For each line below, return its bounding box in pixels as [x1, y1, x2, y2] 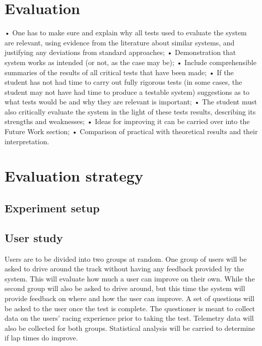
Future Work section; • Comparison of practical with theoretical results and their [5, 126, 258, 137]
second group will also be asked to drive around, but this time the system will [5, 283, 245, 294]
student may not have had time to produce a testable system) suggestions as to [5, 86, 249, 97]
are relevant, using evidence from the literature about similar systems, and [5, 37, 235, 47]
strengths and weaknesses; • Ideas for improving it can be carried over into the [5, 116, 250, 127]
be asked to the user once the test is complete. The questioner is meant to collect [5, 303, 255, 313]
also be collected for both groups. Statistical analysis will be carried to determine [5, 322, 255, 333]
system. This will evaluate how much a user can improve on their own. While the [5, 273, 255, 283]
